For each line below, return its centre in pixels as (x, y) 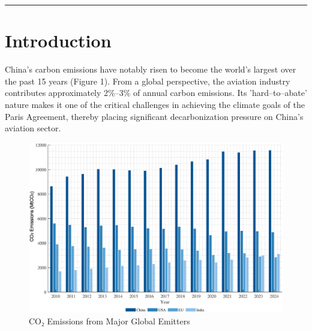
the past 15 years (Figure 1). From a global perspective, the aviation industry (148, 81)
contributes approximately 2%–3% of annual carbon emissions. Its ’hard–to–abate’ (156, 93)
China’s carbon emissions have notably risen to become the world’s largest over (151, 69)
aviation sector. (33, 128)
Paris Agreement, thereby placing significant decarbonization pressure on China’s (154, 116)
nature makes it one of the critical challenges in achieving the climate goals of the (155, 104)
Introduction (58, 40)
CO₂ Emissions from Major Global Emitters (109, 321)
